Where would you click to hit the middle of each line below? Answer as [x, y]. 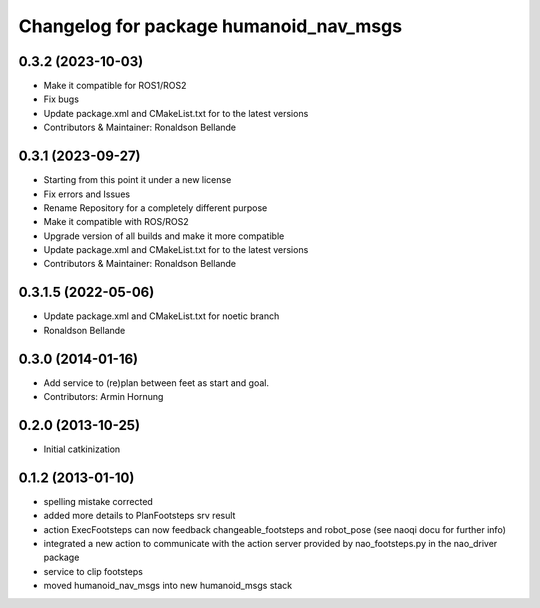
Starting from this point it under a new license [137, 180]
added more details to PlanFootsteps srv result [139, 516]
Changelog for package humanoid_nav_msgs [210, 26]
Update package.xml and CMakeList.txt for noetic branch [161, 316]
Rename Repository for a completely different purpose [155, 207]
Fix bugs [61, 99]
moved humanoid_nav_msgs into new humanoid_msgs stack [168, 586]
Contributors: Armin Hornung [103, 397]
